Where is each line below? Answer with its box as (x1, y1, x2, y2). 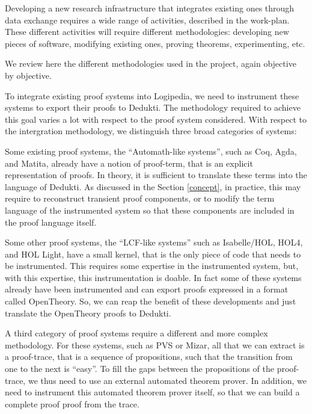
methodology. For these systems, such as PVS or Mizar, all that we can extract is (5, 338, 305, 351)
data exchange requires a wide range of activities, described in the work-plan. (5, 13, 290, 26)
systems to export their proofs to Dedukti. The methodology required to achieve (5, 101, 301, 114)
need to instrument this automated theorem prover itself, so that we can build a (5, 386, 300, 398)
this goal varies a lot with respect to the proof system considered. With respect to (5, 113, 307, 125)
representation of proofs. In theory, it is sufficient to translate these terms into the (5, 168, 307, 181)
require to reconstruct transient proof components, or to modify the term (5, 192, 275, 205)
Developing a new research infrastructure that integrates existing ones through (5, 2, 295, 14)
